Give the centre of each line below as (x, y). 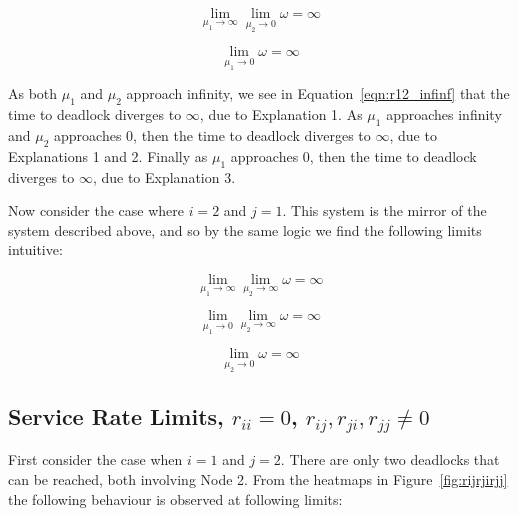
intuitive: (35, 249)
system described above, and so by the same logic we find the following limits (245, 229)
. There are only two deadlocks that (390, 459)
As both (33, 93)
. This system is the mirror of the (384, 210)
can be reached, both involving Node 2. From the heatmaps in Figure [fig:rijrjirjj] (258, 479)
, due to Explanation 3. (164, 176)
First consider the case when (95, 459)
